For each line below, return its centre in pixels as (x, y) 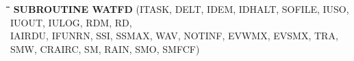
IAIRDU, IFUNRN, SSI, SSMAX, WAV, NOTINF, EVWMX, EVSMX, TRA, (174, 36)
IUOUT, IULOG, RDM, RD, (71, 22)
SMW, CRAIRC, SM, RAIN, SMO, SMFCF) (105, 48)
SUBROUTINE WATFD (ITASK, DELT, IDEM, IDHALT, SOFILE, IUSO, (181, 9)
